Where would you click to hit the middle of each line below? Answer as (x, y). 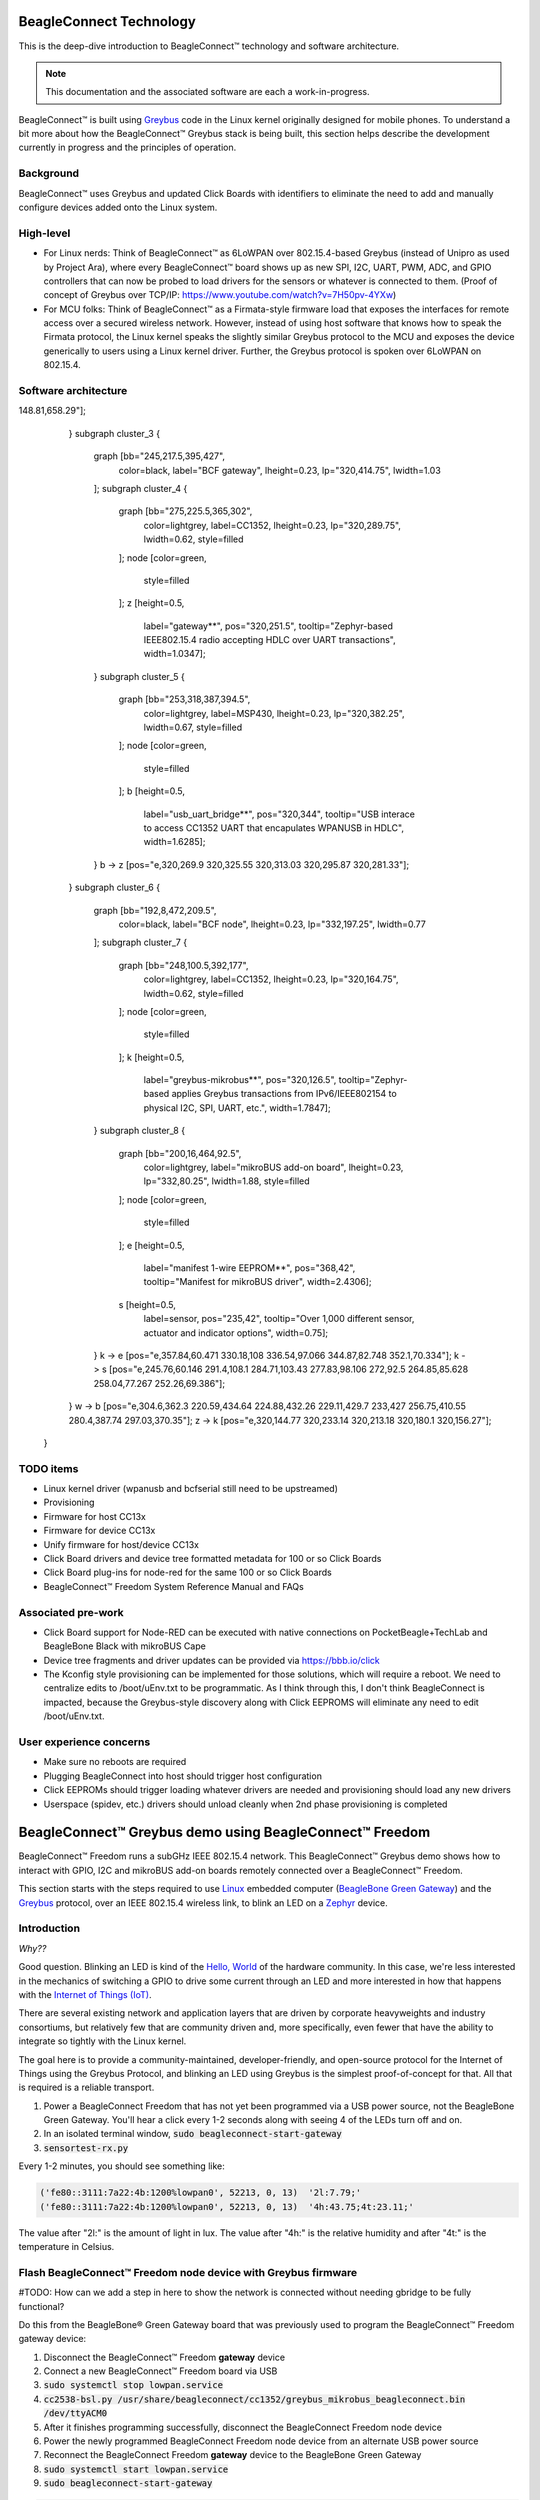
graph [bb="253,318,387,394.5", (184, 699)
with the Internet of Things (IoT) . (85, 1994)
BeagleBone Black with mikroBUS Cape (125, 1646)
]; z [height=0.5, (151, 603)
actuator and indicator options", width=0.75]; (236, 1332)
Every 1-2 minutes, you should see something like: (121, 2166)
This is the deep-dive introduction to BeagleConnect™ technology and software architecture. (209, 46)
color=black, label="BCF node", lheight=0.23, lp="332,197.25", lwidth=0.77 (272, 924)
